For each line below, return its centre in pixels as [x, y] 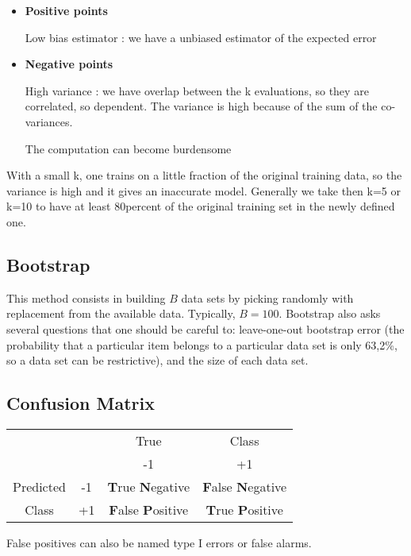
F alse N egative [245, 486]
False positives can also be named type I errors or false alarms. [159, 542]
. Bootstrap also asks [330, 313]
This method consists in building [86, 297]
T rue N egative [149, 486]
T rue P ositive [244, 509]
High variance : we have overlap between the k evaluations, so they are [197, 90]
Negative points [69, 64]
